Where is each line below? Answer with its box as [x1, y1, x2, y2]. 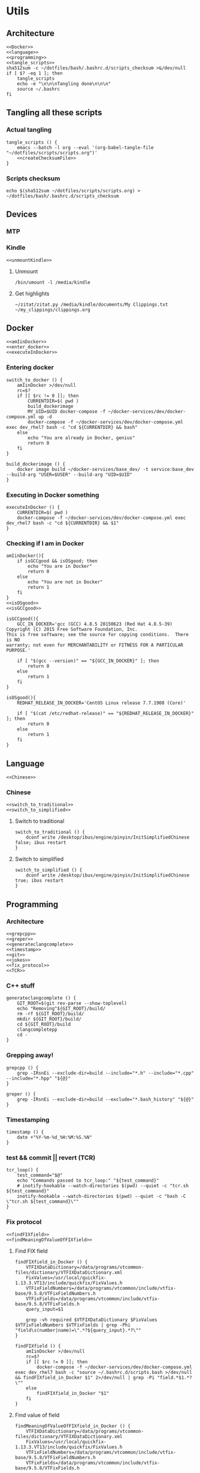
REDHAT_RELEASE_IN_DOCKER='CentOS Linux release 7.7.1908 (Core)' [17, 700, 186, 706]
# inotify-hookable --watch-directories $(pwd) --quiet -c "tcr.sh [17, 1183, 189, 1189]
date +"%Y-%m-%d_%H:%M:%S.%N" [17, 1134, 93, 1140]
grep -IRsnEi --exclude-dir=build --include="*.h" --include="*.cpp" [17, 1070, 195, 1076]
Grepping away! [6, 1051, 54, 1060]
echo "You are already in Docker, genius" [28, 434, 135, 441]
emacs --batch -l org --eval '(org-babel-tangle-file [17, 144, 154, 151]
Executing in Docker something [6, 491, 99, 499]
